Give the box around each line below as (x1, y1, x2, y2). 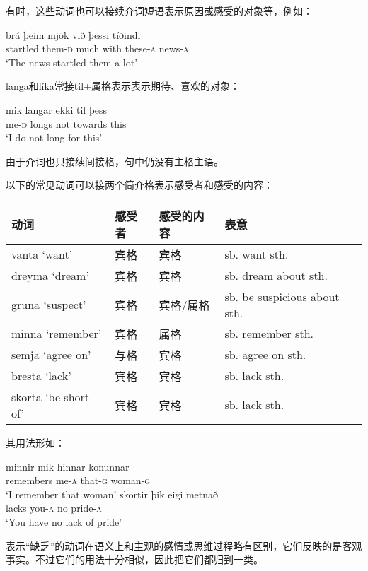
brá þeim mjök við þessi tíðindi (6, 27, 141, 42)
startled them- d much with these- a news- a (6, 41, 189, 56)
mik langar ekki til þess (6, 102, 107, 117)
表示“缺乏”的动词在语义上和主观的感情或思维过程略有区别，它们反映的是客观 (6, 538, 362, 553)
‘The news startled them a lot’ (6, 54, 138, 69)
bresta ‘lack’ (11, 367, 71, 384)
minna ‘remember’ (11, 325, 102, 342)
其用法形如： (6, 435, 65, 449)
